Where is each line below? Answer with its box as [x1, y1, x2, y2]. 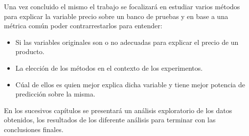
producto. [15, 46, 45, 57]
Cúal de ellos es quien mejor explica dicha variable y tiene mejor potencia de [15, 79, 246, 89]
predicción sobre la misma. [15, 89, 95, 99]
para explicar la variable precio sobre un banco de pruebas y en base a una [4, 11, 228, 21]
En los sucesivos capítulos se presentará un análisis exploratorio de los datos [4, 105, 232, 115]
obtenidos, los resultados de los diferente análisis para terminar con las [4, 115, 216, 125]
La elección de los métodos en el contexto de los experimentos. [15, 62, 203, 73]
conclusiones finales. [4, 124, 64, 134]
